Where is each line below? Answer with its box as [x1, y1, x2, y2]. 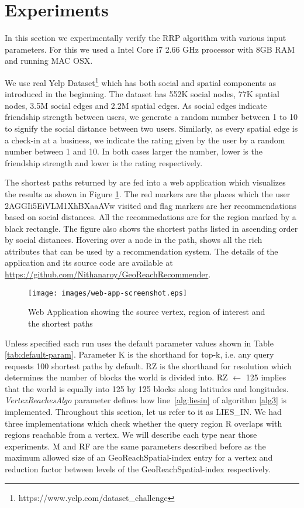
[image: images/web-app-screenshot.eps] [28, 289, 188, 297]
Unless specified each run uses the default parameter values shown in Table [5, 337, 274, 349]
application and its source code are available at [5, 256, 173, 269]
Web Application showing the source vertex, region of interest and [28, 306, 265, 318]
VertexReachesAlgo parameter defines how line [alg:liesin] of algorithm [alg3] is [5, 394, 286, 406]
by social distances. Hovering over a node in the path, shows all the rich [5, 234, 262, 246]
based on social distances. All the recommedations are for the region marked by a [5, 211, 296, 223]
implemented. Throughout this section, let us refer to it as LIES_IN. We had [5, 406, 282, 418]
